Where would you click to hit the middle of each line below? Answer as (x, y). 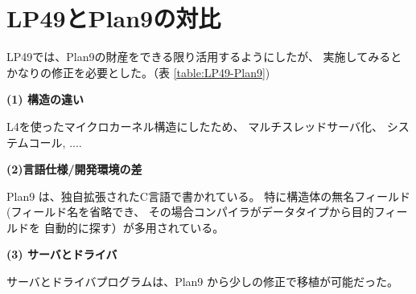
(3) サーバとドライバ (62, 254)
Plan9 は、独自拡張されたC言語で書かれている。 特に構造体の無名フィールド (208, 196)
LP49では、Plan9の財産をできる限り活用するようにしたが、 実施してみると (204, 57)
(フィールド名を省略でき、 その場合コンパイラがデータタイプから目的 (190, 212)
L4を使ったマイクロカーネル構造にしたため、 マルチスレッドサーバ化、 (195, 126)
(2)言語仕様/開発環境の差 (74, 169)
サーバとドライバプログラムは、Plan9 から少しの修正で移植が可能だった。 (203, 282)
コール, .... (55, 142)
